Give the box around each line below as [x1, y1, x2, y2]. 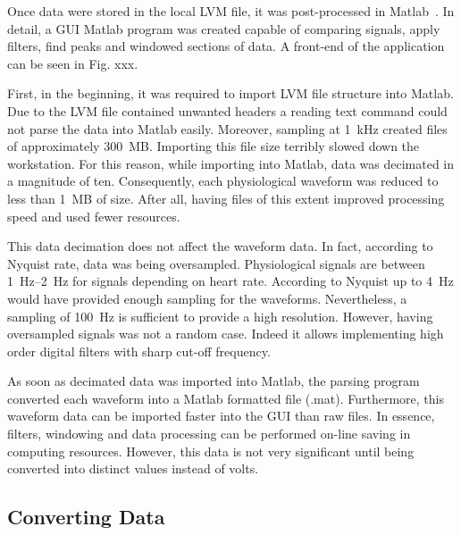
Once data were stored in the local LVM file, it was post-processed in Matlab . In [7, 2, 455, 20]
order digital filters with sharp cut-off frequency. [7, 341, 271, 360]
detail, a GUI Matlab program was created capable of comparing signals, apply [7, 19, 440, 38]
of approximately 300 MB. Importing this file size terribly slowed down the [7, 137, 420, 155]
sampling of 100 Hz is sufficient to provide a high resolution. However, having [7, 306, 433, 325]
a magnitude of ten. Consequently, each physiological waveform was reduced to [7, 171, 439, 190]
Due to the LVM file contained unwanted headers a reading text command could [7, 101, 448, 120]
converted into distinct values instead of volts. [7, 459, 259, 478]
